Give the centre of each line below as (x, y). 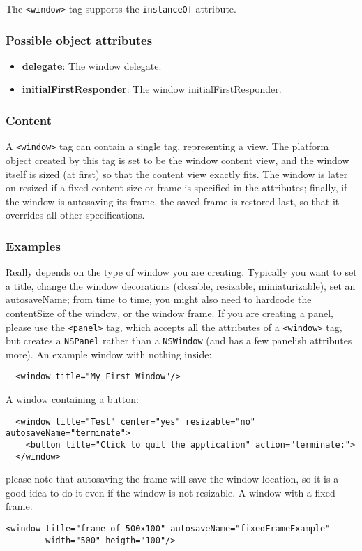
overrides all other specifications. (75, 215)
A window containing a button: (72, 399)
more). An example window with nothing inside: (109, 354)
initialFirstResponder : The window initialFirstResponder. (152, 89)
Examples (33, 245)
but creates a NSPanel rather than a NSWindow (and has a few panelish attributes (179, 340)
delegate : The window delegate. (92, 65)
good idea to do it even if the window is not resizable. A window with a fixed (171, 492)
